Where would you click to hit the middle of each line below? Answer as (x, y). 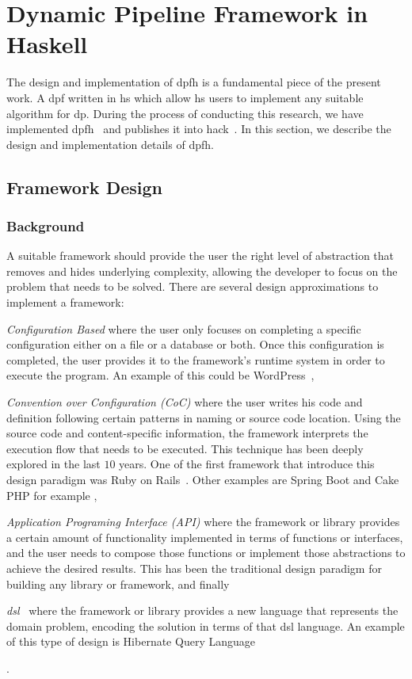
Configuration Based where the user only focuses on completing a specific (184, 328)
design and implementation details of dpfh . (110, 144)
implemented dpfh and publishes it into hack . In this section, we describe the (199, 129)
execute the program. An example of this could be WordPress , (160, 375)
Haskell (47, 44)
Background (46, 225)
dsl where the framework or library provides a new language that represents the (202, 610)
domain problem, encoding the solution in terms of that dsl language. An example (206, 626)
